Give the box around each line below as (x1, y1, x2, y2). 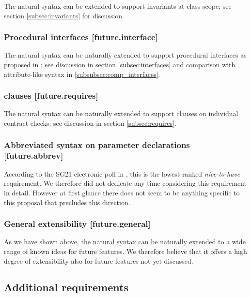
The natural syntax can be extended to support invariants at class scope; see (4, 1, 232, 11)
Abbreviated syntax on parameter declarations (4, 138, 190, 150)
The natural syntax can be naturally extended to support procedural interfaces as (4, 50, 247, 60)
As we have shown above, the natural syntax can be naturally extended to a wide (4, 237, 246, 247)
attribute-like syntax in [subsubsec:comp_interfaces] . (4, 69, 160, 79)
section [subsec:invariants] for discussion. (4, 10, 124, 20)
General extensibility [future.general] (4, 218, 151, 230)
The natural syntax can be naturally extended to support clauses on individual (4, 108, 238, 119)
